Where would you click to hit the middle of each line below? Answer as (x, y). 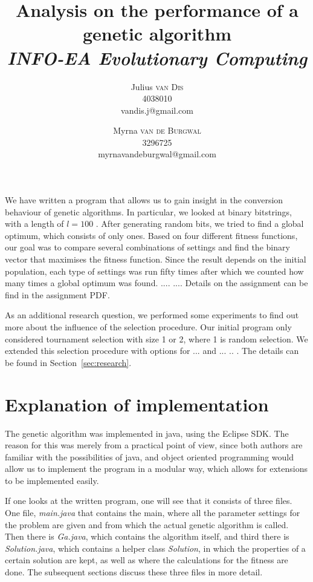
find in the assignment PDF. (57, 294)
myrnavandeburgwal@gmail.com (157, 154)
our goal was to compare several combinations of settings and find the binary (147, 247)
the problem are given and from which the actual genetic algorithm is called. (147, 524)
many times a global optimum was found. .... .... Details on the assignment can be (156, 283)
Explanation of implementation (137, 404)
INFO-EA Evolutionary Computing (157, 57)
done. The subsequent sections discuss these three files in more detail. (134, 572)
